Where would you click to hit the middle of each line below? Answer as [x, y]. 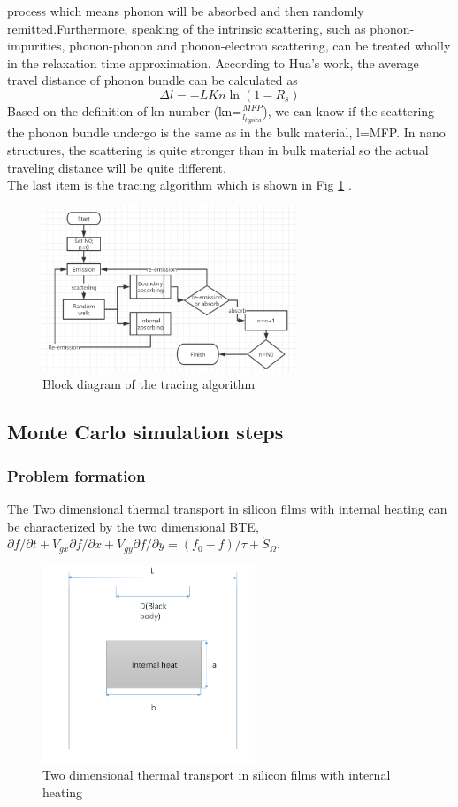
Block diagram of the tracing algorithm [149, 384]
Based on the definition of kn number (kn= [125, 110]
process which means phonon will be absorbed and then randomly [186, 11]
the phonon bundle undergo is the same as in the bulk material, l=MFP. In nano [226, 132]
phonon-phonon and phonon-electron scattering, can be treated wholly [260, 46]
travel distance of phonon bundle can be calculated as [153, 80]
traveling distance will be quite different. [117, 167]
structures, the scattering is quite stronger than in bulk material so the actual [218, 150]
